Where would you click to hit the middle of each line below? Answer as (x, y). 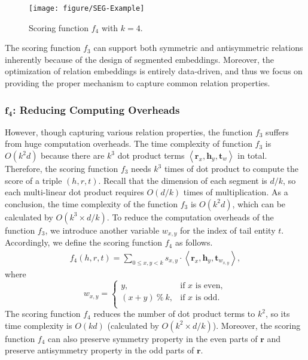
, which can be (259, 203)
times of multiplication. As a (236, 192)
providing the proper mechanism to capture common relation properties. (138, 83)
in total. (252, 155)
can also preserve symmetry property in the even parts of (153, 338)
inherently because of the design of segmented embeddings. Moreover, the (139, 59)
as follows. (194, 242)
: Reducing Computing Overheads (96, 109)
